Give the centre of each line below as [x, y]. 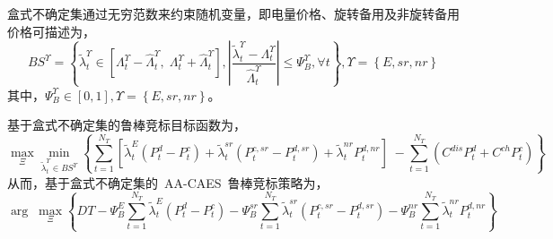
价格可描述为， [51, 31]
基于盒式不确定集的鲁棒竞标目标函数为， [127, 125]
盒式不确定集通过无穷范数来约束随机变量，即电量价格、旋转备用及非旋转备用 [233, 13]
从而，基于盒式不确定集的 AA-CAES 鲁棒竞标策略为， [168, 182]
